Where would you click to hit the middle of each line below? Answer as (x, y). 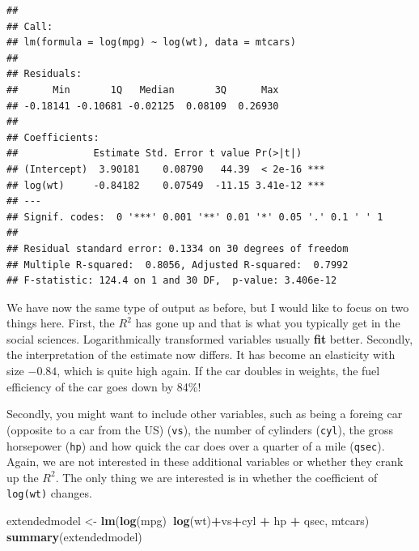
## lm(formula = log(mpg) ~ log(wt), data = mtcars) (151, 43)
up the (23, 477)
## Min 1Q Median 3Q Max (143, 90)
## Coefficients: (53, 137)
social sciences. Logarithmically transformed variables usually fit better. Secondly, (210, 338)
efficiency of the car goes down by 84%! (104, 386)
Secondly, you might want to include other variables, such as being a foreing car (205, 414)
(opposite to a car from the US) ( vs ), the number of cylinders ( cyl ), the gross (200, 429)
